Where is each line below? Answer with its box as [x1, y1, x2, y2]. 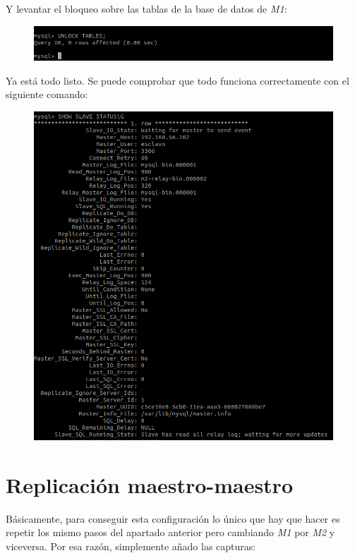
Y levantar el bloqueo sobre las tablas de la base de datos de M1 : [6, 1, 287, 16]
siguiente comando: [6, 87, 88, 102]
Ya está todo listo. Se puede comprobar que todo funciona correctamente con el [6, 73, 349, 87]
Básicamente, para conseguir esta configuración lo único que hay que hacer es [6, 511, 340, 526]
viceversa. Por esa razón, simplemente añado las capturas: [6, 538, 256, 553]
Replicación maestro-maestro [6, 470, 293, 499]
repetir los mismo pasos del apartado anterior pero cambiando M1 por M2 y [6, 525, 335, 540]
